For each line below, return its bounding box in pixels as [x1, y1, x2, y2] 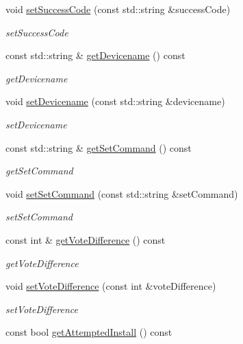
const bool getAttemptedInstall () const [5, 325, 172, 339]
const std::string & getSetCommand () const [5, 140, 192, 154]
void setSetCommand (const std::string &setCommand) [5, 186, 238, 200]
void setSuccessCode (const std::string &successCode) [5, 2, 231, 16]
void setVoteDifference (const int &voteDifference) [5, 279, 216, 293]
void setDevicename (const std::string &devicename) [5, 94, 225, 108]
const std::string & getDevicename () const [5, 48, 186, 62]
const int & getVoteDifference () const [5, 232, 166, 246]
